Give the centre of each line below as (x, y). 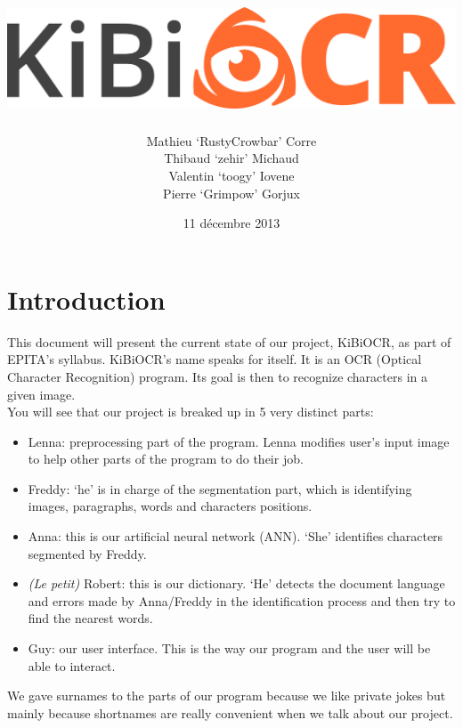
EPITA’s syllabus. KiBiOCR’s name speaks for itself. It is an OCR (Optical (215, 359)
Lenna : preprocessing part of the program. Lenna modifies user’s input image (239, 441)
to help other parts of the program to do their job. (166, 459)
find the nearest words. (90, 618)
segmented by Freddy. (87, 553)
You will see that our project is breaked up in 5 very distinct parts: (191, 412)
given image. (41, 394)
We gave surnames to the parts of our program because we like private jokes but (227, 696)
